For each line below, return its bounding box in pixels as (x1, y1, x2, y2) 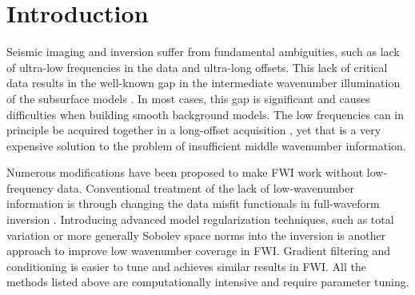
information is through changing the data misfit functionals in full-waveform (6, 195, 380, 212)
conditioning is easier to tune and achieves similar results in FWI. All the (6, 257, 366, 274)
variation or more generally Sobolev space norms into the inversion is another (6, 226, 386, 243)
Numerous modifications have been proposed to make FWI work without (6, 164, 364, 181)
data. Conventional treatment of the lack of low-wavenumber (57, 179, 354, 196)
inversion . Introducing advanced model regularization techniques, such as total (6, 211, 394, 228)
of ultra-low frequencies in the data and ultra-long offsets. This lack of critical (6, 58, 388, 75)
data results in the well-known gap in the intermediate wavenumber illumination (6, 74, 401, 91)
